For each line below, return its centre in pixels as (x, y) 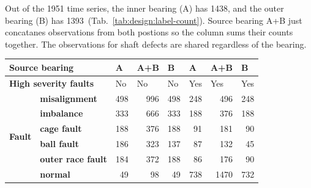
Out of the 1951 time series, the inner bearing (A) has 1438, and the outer (144, 8)
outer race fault (73, 158)
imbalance (62, 113)
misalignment (69, 98)
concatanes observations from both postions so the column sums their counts (149, 32)
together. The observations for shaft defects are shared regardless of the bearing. (156, 44)
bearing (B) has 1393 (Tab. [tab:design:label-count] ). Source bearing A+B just (154, 20)
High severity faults (52, 83)
